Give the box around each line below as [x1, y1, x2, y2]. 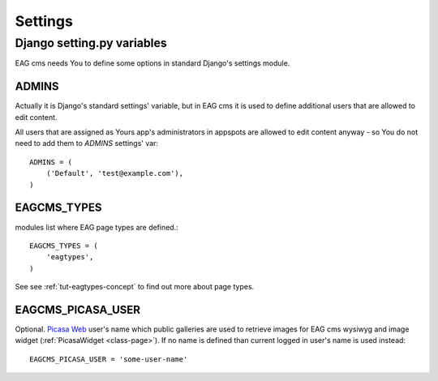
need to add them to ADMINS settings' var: [15, 139, 158, 148]
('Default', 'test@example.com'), [45, 169, 184, 178]
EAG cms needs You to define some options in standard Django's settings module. [15, 58, 290, 68]
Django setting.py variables [15, 36, 168, 50]
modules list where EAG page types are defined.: [15, 222, 178, 232]
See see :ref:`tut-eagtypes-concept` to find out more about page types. [15, 282, 255, 292]
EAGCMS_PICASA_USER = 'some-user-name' [29, 354, 188, 364]
